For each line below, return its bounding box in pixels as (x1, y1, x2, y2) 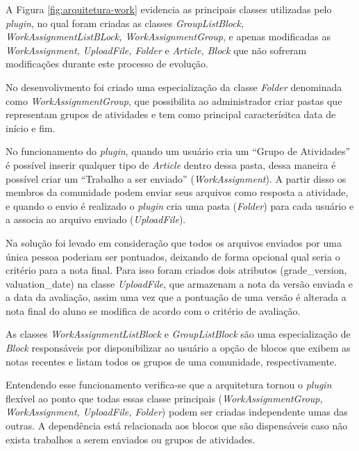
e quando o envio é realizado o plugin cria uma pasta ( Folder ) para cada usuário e (6, 198, 354, 213)
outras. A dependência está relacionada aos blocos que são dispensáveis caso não (6, 418, 348, 433)
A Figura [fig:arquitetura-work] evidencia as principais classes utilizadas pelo (6, 2, 332, 16)
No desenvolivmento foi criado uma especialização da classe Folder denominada (6, 79, 342, 94)
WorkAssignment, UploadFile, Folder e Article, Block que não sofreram (6, 42, 307, 57)
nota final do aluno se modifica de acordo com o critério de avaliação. (6, 303, 301, 318)
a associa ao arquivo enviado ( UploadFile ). (6, 212, 186, 227)
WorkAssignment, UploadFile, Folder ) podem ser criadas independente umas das (6, 404, 348, 419)
